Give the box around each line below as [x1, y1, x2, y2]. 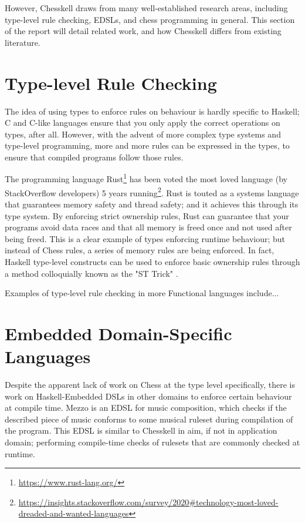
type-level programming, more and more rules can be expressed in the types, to [5, 139, 290, 152]
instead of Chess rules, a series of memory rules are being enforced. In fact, [5, 244, 274, 256]
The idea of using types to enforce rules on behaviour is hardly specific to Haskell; [5, 105, 300, 117]
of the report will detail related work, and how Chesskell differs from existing [5, 25, 282, 37]
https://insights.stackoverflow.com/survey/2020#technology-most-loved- [18, 495, 279, 508]
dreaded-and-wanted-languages [18, 507, 129, 519]
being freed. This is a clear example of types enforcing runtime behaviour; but [5, 232, 286, 244]
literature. [5, 36, 40, 48]
